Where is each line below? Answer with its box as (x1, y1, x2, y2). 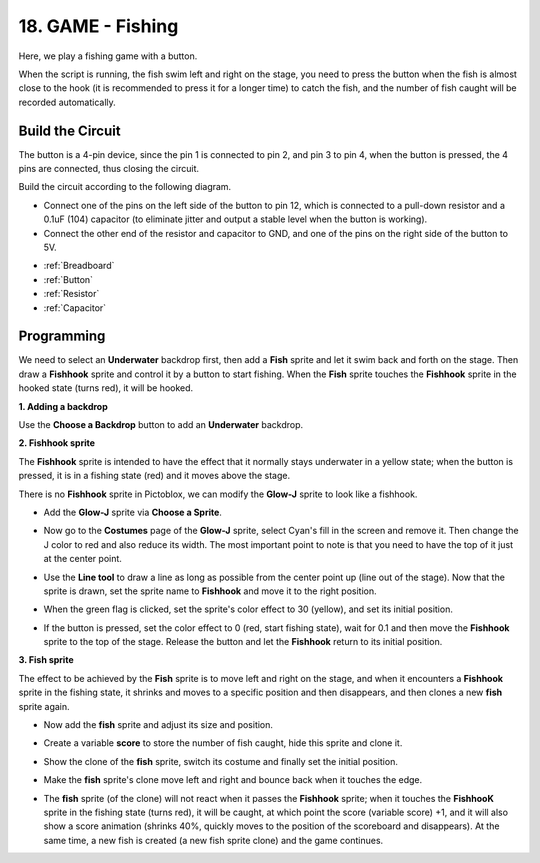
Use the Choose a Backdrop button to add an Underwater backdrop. (18, 419, 304, 430)
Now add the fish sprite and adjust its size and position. (43, 719, 274, 731)
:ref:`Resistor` (43, 288, 100, 300)
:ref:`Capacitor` (43, 301, 107, 314)
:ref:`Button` (43, 273, 94, 285)
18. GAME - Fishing (18, 15, 179, 37)
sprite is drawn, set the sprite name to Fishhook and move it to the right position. (43, 585, 377, 597)
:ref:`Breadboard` (43, 260, 115, 272)
